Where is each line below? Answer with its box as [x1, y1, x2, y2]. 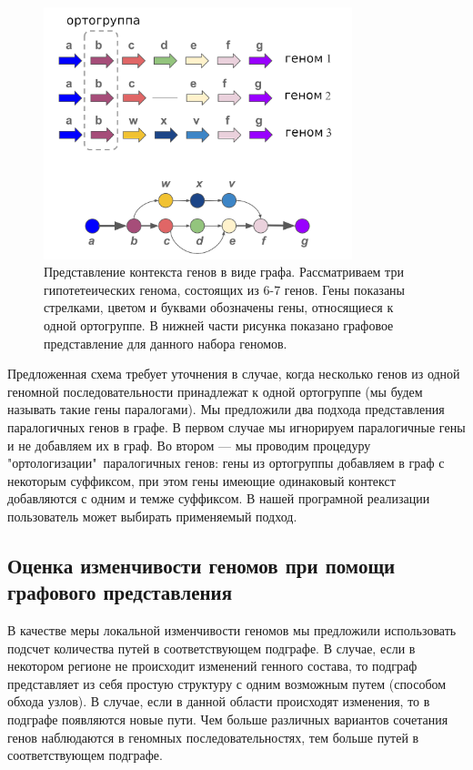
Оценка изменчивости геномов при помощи [7, 551, 396, 579]
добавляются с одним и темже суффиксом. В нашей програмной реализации [7, 489, 430, 508]
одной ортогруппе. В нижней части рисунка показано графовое [44, 315, 394, 334]
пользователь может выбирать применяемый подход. [7, 506, 297, 525]
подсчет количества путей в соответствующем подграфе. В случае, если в [7, 638, 416, 657]
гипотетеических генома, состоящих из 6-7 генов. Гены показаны [44, 279, 405, 299]
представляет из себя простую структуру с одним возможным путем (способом [7, 674, 447, 693]
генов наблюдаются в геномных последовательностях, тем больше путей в [7, 727, 419, 746]
